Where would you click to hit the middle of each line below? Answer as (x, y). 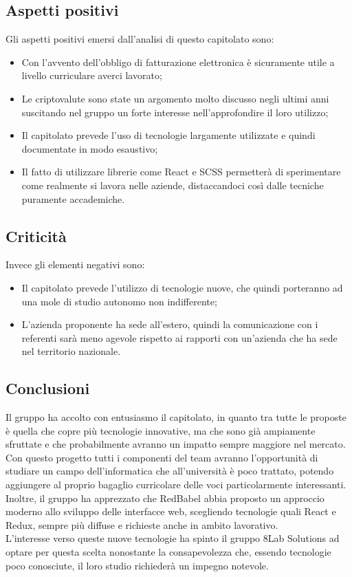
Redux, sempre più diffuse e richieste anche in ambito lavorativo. (142, 524)
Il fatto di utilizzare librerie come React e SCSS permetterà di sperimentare (181, 172)
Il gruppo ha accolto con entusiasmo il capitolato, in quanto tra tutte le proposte (176, 417)
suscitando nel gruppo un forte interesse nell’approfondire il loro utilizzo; (175, 112)
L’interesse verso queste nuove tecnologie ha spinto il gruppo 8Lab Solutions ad (173, 538)
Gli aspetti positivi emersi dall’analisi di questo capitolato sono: (140, 39)
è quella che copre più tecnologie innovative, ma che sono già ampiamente (161, 430)
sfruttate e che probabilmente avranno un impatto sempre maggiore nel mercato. (176, 444)
